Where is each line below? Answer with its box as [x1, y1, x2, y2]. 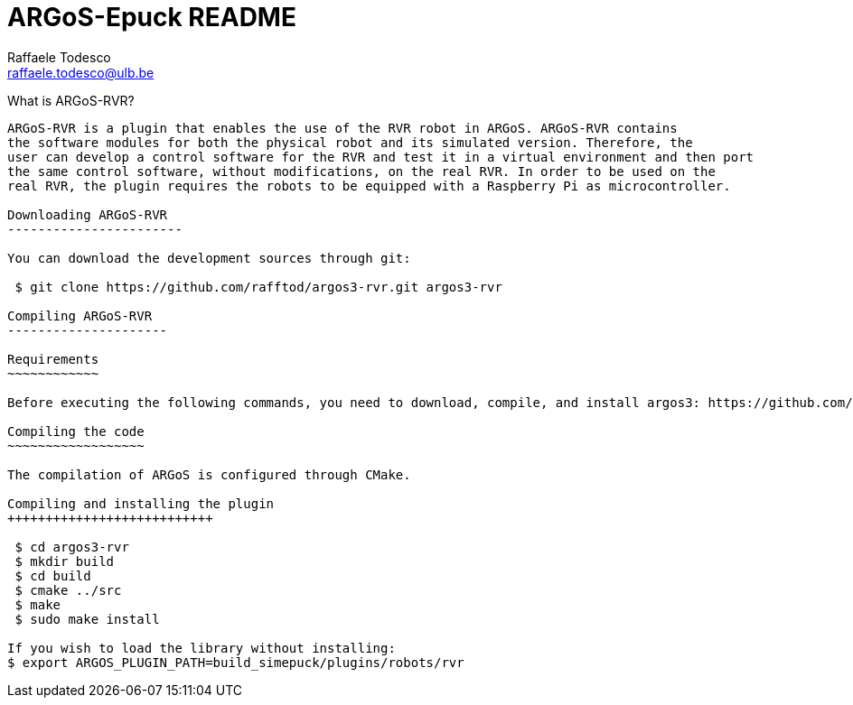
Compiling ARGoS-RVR [7, 308, 153, 323]
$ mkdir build [14, 553, 115, 569]
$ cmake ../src [14, 582, 122, 598]
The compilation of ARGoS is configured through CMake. [7, 467, 411, 482]
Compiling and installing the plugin [7, 496, 275, 511]
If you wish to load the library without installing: [7, 640, 396, 655]
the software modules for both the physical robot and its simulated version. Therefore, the [7, 135, 693, 150]
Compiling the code [7, 423, 145, 439]
